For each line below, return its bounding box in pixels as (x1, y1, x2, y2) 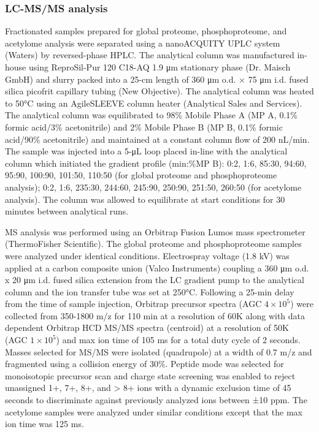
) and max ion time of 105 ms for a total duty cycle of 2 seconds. (56, 333, 301, 346)
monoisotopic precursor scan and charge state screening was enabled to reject (5, 369, 296, 382)
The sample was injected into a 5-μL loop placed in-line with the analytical (5, 145, 288, 157)
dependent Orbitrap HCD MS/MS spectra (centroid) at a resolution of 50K (5, 321, 289, 334)
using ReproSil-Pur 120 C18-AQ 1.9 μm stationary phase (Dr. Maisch (28, 61, 291, 73)
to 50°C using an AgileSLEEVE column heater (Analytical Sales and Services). (5, 96, 302, 109)
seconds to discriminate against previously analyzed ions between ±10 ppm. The (5, 393, 307, 406)
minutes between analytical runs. (5, 205, 129, 218)
